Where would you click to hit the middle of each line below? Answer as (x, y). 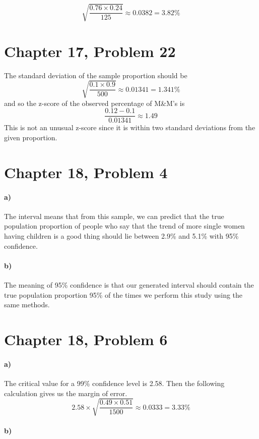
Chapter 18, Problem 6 (86, 339)
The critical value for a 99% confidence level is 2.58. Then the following (114, 383)
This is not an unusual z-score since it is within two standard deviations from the (130, 127)
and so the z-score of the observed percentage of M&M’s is (94, 103)
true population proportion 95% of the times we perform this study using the (123, 294)
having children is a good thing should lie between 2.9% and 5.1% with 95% (121, 236)
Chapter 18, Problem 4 (86, 172)
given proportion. (31, 138)
